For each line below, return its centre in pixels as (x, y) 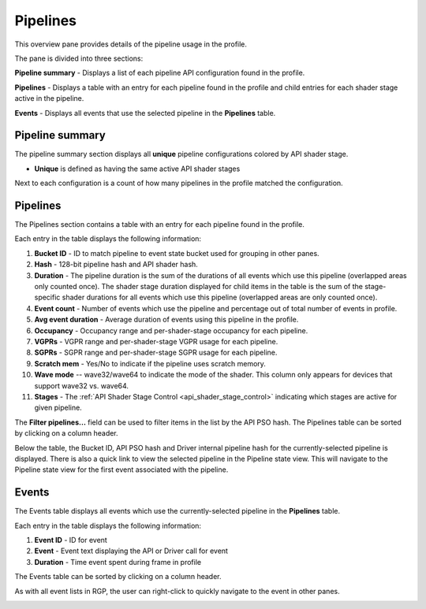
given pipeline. (58, 408)
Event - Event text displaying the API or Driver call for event (131, 551)
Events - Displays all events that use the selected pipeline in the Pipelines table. (145, 113)
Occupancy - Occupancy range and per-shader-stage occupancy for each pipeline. (171, 330)
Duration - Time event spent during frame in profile (118, 562)
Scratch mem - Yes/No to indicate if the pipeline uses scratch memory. (150, 363)
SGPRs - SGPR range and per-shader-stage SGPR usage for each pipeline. (156, 353)
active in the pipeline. (49, 98)
